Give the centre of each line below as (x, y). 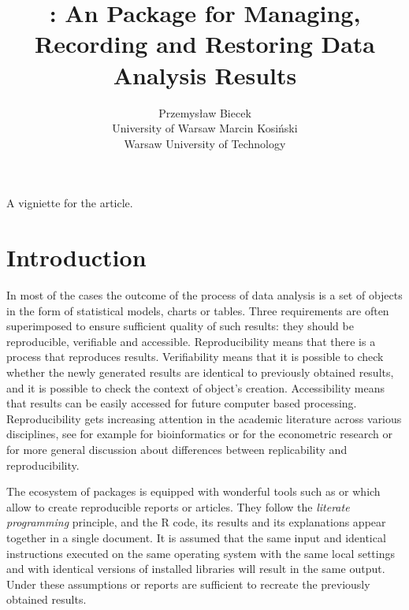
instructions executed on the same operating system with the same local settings (201, 553)
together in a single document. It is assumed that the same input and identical (196, 537)
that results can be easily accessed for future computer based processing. (182, 403)
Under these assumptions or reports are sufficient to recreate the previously (188, 584)
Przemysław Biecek (205, 112)
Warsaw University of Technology (205, 143)
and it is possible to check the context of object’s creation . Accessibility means (196, 387)
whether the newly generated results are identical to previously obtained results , (200, 372)
